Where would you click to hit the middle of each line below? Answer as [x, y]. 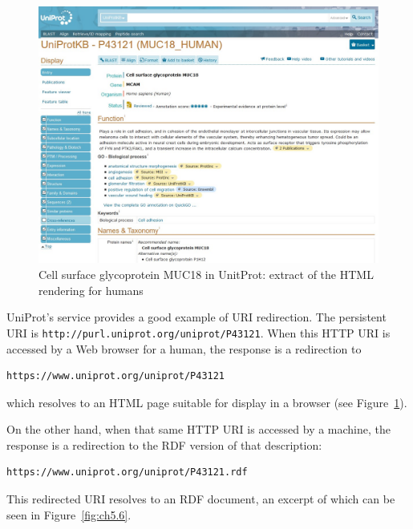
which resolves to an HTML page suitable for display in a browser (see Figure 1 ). [207, 402]
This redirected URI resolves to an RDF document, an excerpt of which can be [201, 499]
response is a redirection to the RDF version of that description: [164, 444]
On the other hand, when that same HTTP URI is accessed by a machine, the [199, 429]
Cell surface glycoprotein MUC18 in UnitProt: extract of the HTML [206, 275]
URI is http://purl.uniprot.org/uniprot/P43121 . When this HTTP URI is [198, 332]
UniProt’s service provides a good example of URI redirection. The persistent [196, 317]
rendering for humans [91, 290]
